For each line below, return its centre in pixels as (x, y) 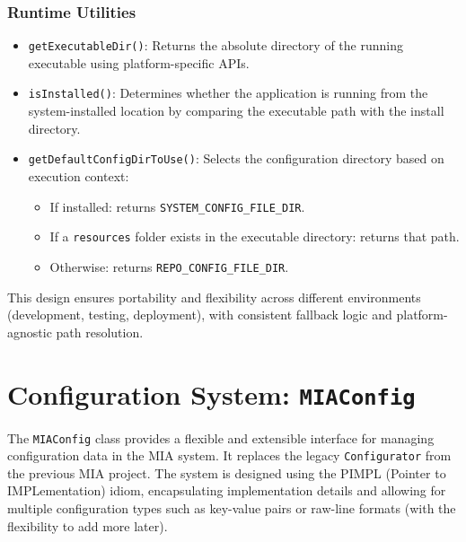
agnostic (30, 332)
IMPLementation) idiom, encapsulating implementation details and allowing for (227, 490)
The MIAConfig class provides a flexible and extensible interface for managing (221, 437)
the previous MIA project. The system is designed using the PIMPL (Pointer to (227, 472)
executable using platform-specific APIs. (139, 62)
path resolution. (100, 332)
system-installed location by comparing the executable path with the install (236, 111)
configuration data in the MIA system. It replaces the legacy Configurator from (229, 455)
